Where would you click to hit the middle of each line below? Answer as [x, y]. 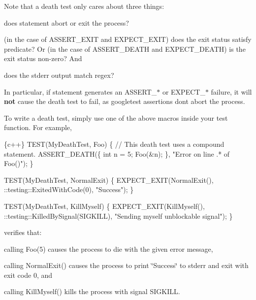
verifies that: [23, 232]
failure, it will [231, 91]
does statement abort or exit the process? [66, 22]
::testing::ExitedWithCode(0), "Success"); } [69, 189]
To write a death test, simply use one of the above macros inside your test [116, 117]
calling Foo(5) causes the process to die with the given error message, [109, 249]
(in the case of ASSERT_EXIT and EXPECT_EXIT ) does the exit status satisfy [128, 39]
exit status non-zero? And [43, 58]
